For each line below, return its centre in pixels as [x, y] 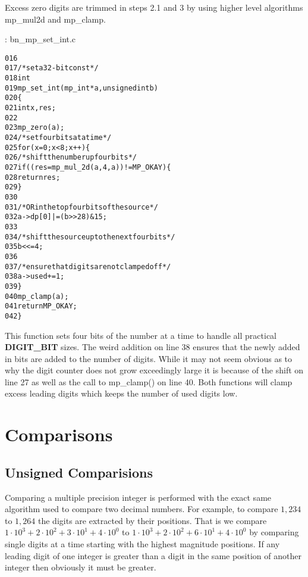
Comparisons [59, 434]
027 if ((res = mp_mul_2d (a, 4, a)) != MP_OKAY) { [88, 167]
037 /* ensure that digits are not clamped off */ [88, 266]
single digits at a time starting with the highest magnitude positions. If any [142, 544]
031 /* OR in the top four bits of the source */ [81, 207]
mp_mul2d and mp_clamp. [55, 19]
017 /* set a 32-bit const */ [52, 68]
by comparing [274, 532]
